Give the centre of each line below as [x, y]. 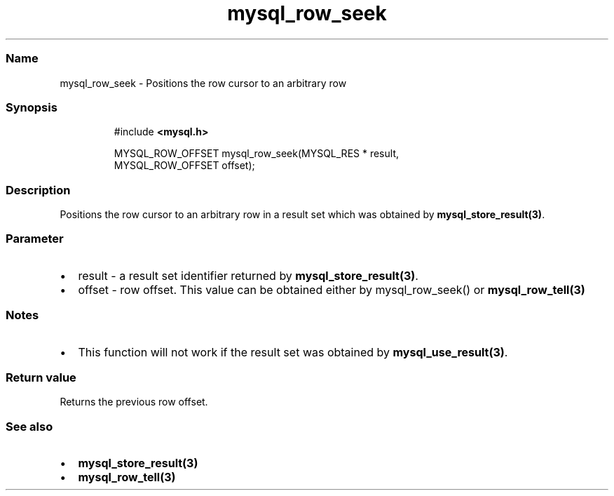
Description [38, 190]
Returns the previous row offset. [134, 402]
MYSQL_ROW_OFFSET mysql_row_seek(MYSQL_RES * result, [256, 154]
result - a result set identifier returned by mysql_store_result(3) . [248, 275]
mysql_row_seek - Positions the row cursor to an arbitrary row [203, 83]
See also [29, 426]
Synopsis [32, 107]
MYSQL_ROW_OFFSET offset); [184, 166]
